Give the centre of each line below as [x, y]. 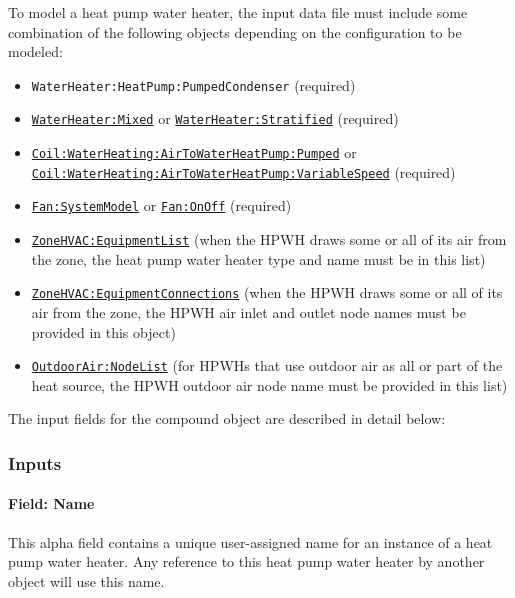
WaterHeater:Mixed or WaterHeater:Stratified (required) [215, 118]
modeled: [35, 51]
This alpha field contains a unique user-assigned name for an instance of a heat [250, 541]
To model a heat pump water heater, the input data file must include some [238, 12]
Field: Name [51, 503]
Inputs [35, 462]
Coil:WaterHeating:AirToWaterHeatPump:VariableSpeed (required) [243, 171]
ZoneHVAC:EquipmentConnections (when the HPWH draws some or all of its [267, 292]
